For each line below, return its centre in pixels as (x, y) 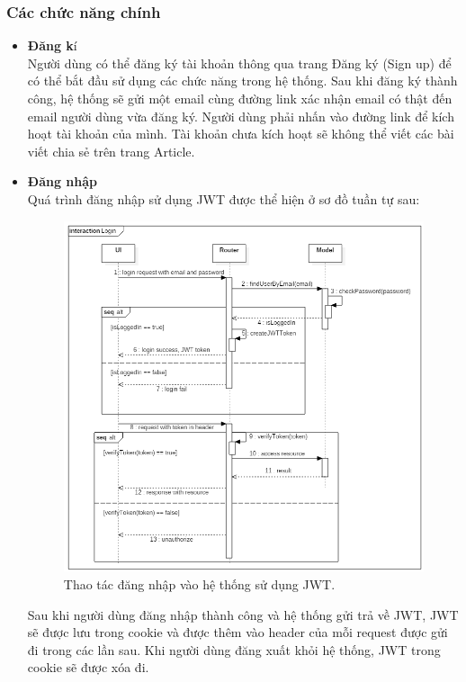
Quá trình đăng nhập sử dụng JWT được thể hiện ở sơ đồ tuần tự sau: (224, 198)
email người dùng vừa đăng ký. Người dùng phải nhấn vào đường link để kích (241, 116)
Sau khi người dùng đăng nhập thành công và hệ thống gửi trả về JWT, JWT (243, 614)
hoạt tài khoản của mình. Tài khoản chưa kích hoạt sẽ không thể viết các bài (241, 134)
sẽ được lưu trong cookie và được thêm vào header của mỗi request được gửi (237, 632)
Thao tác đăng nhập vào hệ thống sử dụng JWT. (199, 584)
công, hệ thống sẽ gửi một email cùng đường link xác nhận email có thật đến (240, 98)
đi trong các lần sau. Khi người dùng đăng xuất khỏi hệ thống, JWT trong (234, 649)
